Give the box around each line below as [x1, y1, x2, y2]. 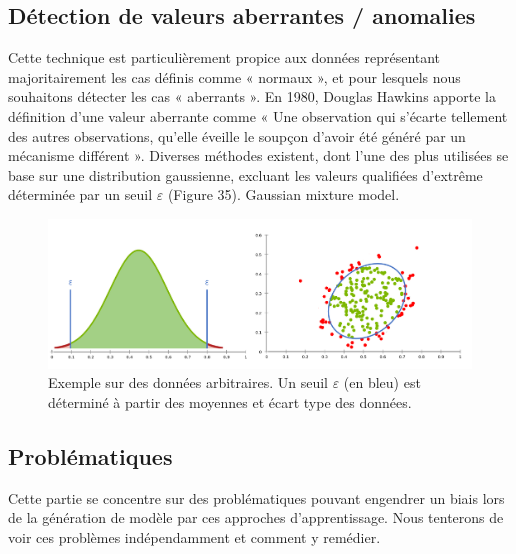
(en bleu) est [343, 372, 421, 393]
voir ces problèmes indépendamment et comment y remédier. [8, 526, 381, 547]
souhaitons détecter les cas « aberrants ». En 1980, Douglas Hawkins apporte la [8, 86, 496, 107]
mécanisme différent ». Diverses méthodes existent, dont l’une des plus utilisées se [8, 145, 509, 166]
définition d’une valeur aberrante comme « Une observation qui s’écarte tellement [8, 105, 508, 126]
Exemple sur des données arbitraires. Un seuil [48, 372, 328, 393]
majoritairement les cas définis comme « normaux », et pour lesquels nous [8, 66, 461, 87]
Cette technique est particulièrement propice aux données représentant [8, 47, 441, 68]
